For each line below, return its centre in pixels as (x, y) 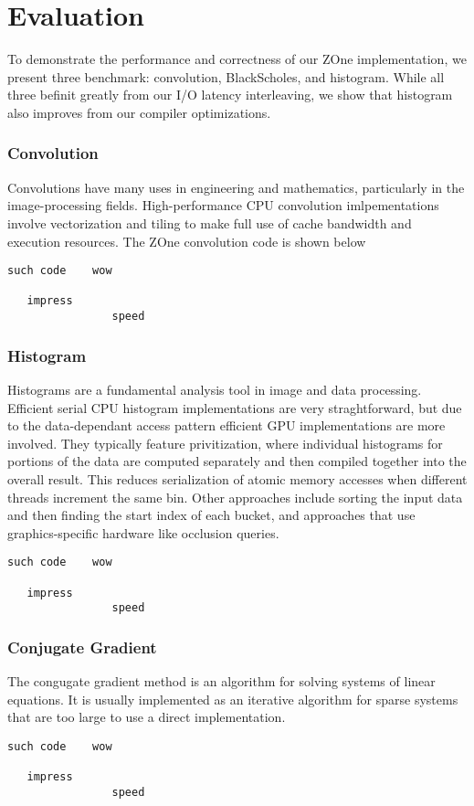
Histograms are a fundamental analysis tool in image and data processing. (215, 389)
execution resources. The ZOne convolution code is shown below (187, 241)
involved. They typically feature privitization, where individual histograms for (225, 443)
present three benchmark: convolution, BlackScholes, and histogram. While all (226, 76)
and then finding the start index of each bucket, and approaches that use (211, 515)
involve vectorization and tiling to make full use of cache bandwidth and (210, 223)
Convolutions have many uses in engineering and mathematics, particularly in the (236, 187)
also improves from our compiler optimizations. (139, 112)
